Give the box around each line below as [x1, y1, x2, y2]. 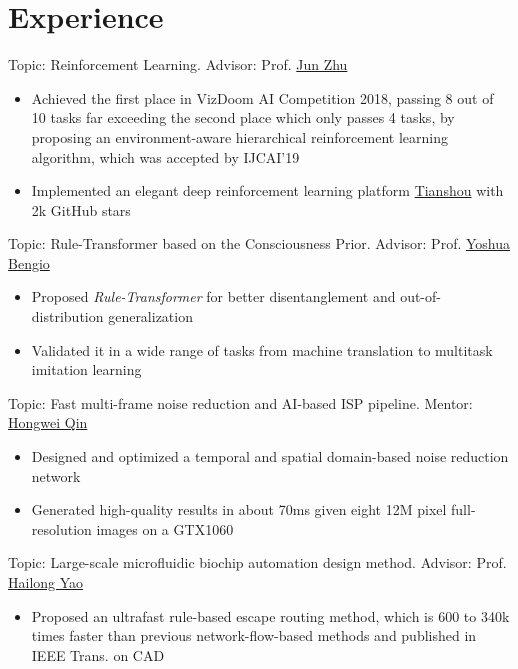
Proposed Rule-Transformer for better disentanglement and [31, 286, 396, 307]
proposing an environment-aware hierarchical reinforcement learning [31, 126, 448, 147]
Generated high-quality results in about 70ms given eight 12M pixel [31, 499, 447, 520]
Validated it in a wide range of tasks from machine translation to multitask [31, 339, 493, 360]
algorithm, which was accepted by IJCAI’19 [31, 146, 300, 167]
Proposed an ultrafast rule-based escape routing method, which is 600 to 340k [31, 605, 510, 626]
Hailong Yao [8, 572, 84, 592]
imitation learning [31, 359, 142, 380]
